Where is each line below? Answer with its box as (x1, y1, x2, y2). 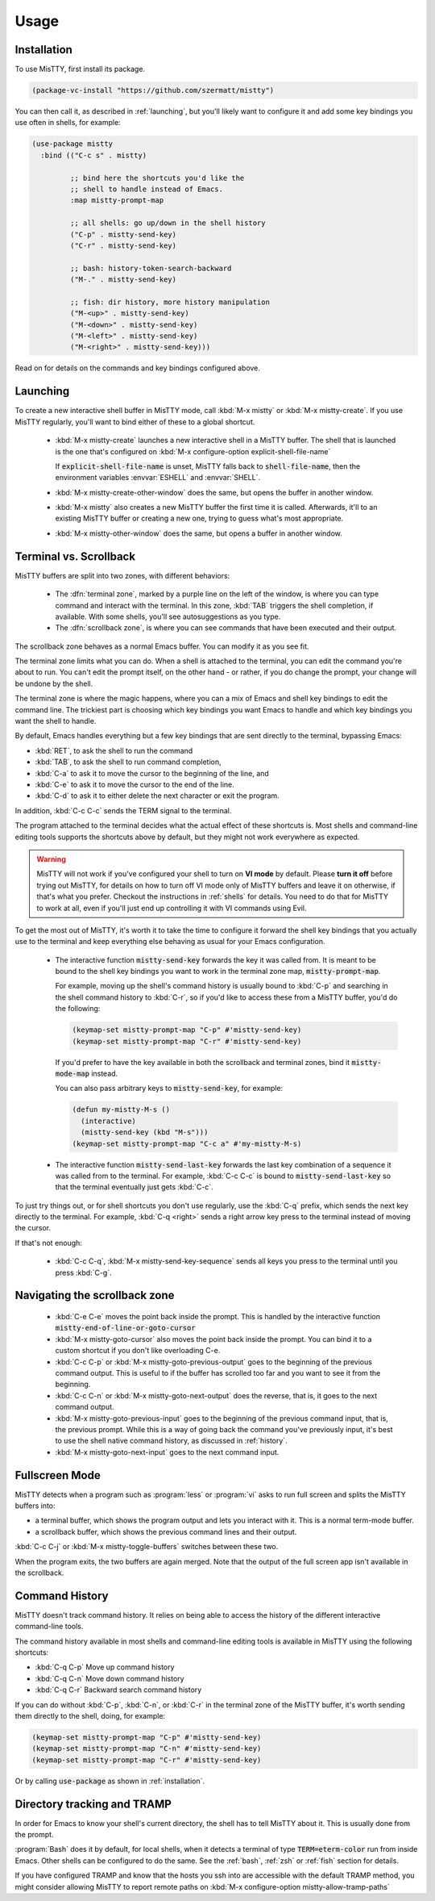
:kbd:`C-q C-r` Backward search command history (35, 1685, 202, 1694)
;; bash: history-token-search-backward (69, 263, 232, 273)
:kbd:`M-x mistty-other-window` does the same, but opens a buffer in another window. (55, 529, 342, 538)
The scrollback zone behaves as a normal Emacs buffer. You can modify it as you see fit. (14, 641, 309, 651)
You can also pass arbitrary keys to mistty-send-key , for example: (55, 1084, 284, 1093)
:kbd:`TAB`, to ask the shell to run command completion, (35, 757, 222, 767)
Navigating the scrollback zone (14, 1289, 175, 1302)
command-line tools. (14, 1622, 84, 1632)
